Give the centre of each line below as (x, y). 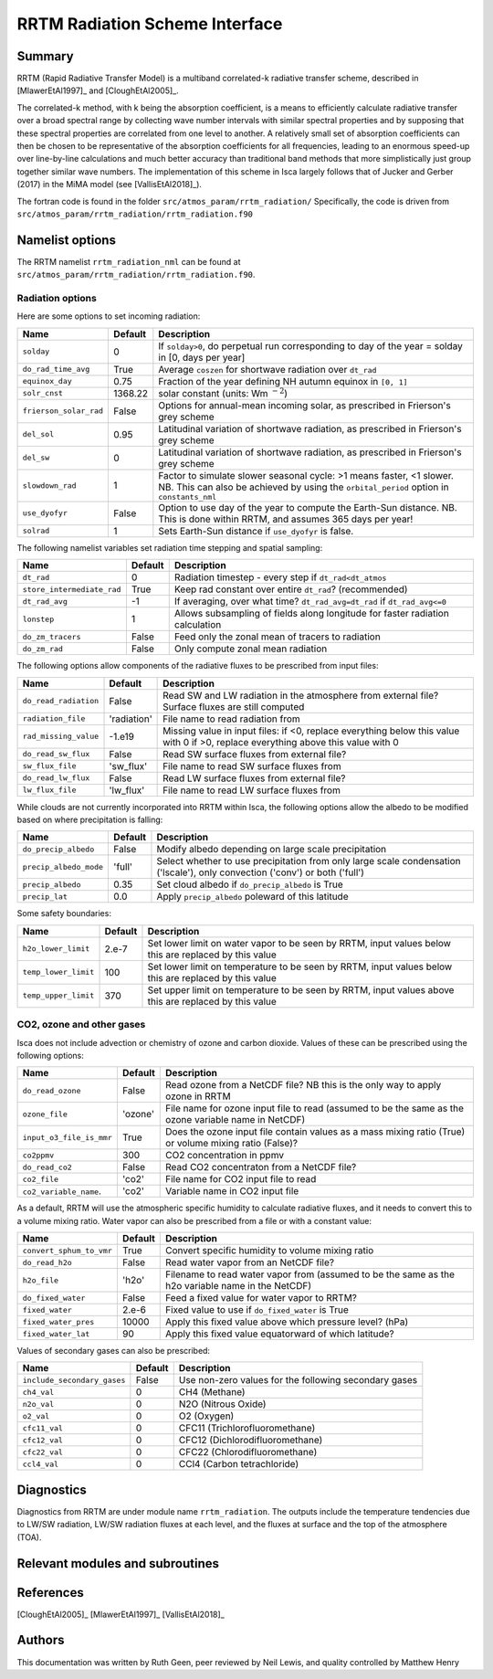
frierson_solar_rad (63, 411)
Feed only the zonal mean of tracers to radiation (277, 637)
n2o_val (38, 1404)
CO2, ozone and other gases (81, 1025)
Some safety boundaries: (64, 913)
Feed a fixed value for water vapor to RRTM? (262, 1298)
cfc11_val (43, 1428)
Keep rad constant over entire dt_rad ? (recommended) (291, 589)
